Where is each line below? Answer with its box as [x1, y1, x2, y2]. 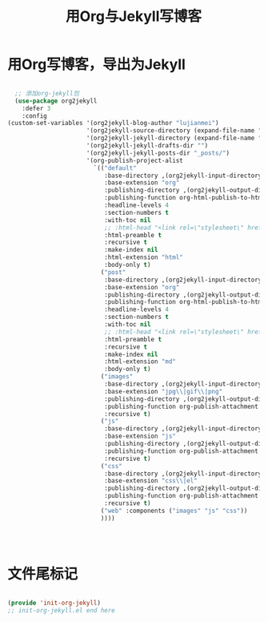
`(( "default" [93, 164, 137, 172]
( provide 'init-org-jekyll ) [7, 599, 102, 607]
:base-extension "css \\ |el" [104, 477, 198, 485]
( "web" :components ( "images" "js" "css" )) [100, 507, 248, 515]
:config [22, 111, 47, 120]
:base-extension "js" [104, 432, 177, 441]
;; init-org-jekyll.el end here [7, 606, 115, 614]
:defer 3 [22, 104, 51, 112]
